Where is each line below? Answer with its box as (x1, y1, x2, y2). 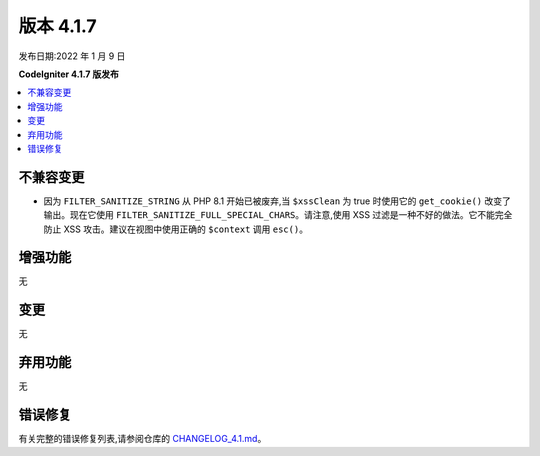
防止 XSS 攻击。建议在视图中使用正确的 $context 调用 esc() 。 (43, 223, 309, 235)
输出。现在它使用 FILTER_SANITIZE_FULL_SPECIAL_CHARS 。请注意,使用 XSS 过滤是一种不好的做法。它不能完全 (43, 209, 513, 221)
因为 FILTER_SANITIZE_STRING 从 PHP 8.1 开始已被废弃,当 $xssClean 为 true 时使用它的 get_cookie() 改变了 (43, 195, 512, 207)
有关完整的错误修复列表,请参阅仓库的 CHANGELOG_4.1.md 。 (18, 433, 267, 445)
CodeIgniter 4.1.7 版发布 (18, 68, 119, 80)
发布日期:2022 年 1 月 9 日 (18, 50, 126, 62)
